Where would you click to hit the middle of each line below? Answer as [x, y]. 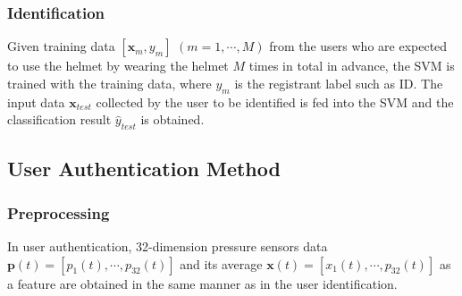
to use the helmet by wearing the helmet [118, 66]
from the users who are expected [358, 46]
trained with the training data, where [109, 83]
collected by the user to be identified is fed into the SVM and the [275, 101]
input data [36, 101]
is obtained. [172, 119]
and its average [221, 263]
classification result [59, 119]
